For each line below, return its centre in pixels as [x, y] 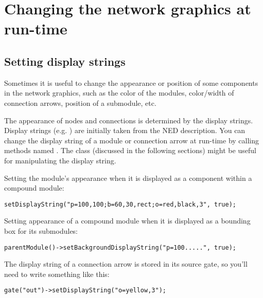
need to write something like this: [57, 274]
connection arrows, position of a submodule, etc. [80, 103]
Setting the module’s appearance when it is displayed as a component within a [128, 178]
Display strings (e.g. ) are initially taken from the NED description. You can [125, 130]
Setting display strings [65, 61]
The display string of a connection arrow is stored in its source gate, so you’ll [126, 264]
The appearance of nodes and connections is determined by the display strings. [129, 120]
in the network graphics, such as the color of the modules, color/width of [119, 93]
